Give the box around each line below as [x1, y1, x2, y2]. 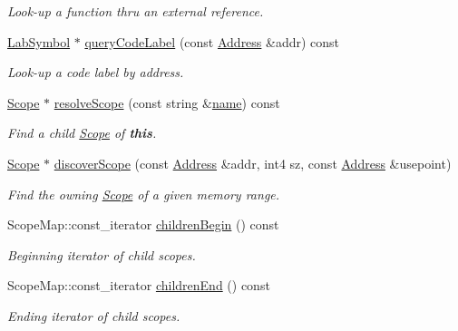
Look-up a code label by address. [7, 63, 184, 82]
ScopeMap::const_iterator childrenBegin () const [7, 215, 279, 234]
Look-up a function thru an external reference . [7, 2, 264, 20]
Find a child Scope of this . [7, 123, 157, 142]
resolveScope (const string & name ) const [54, 92, 280, 112]
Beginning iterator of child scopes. [7, 245, 196, 264]
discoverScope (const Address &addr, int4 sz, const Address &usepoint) [54, 153, 452, 172]
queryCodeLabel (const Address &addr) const [84, 32, 340, 51]
